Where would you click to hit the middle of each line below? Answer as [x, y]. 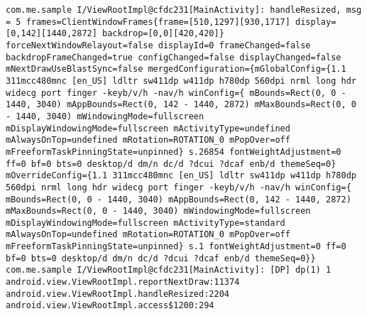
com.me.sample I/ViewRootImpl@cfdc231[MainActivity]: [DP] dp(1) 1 [169, 270]
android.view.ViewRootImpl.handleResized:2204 [117, 294]
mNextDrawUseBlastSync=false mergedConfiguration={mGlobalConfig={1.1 [176, 69]
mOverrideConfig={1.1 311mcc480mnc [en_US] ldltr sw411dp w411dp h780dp [181, 176]
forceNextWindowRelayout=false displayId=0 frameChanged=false [158, 45]
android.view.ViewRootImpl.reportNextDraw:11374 [123, 282]
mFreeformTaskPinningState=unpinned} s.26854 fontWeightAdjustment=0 [174, 152]
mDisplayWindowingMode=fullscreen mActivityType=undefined [148, 128]
